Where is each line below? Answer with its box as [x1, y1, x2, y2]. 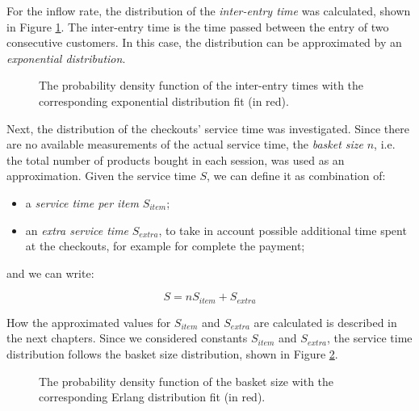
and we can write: [6, 264, 94, 281]
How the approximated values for [6, 313, 171, 330]
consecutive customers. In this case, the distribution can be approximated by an [6, 34, 402, 51]
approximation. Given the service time [6, 167, 196, 184]
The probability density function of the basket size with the [39, 372, 334, 389]
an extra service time [25, 221, 129, 238]
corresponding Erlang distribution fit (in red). [39, 388, 266, 405]
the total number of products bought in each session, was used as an [6, 151, 345, 168]
